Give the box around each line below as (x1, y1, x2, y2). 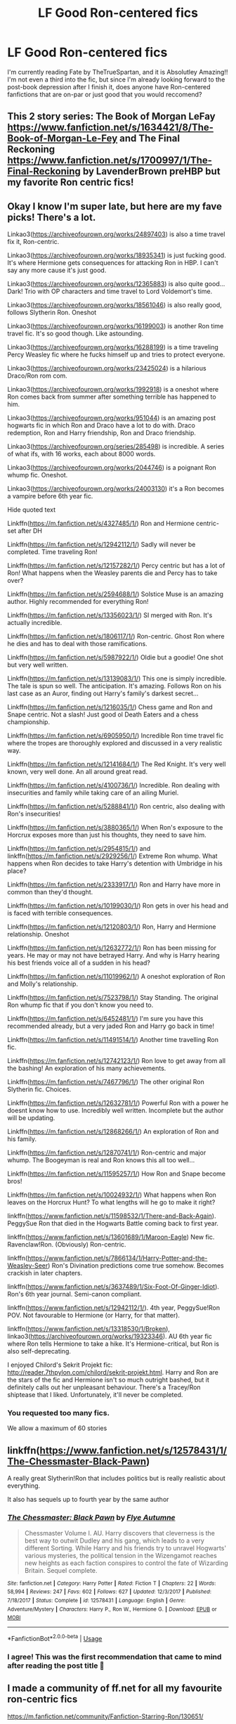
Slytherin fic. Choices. (7, 1085, 72, 1094)
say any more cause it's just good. (7, 266, 107, 275)
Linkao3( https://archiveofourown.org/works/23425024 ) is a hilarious (7, 364, 206, 373)
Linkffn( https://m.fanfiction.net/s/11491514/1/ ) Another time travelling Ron (7, 1036, 219, 1044)
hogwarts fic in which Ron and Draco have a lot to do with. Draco (7, 421, 195, 430)
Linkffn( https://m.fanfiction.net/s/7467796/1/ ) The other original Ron (7, 1078, 205, 1086)
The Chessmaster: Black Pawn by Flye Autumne (7, 1513, 176, 1523)
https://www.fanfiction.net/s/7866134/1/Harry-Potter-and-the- (27, 1254, 208, 1263)
